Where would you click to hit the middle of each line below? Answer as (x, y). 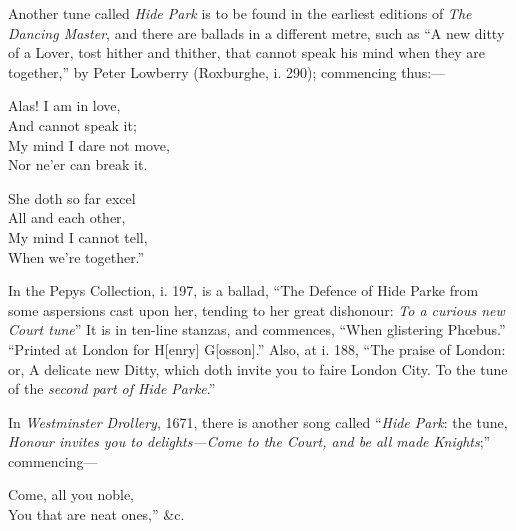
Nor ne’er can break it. (78, 164)
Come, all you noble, (71, 494)
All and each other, (67, 217)
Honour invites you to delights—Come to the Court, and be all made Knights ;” (249, 441)
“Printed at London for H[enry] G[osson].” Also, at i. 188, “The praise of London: (257, 348)
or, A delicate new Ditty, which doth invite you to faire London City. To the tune (258, 368)
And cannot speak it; (72, 124)
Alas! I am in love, (64, 105)
